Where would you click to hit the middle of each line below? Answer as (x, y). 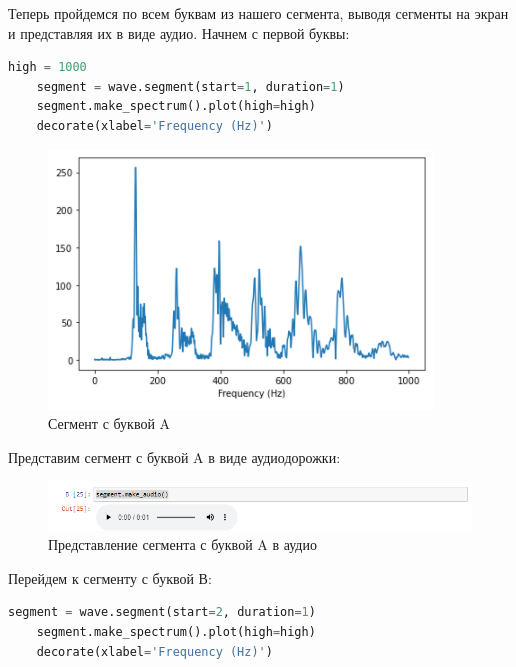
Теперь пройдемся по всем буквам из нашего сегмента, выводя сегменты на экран (258, 13)
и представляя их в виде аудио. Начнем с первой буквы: (179, 32)
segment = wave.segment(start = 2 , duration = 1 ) (162, 612)
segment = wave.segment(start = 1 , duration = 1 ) (190, 86)
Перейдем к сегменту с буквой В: (110, 577)
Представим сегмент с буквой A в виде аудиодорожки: (174, 456)
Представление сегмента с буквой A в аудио (182, 544)
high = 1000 (47, 67)
